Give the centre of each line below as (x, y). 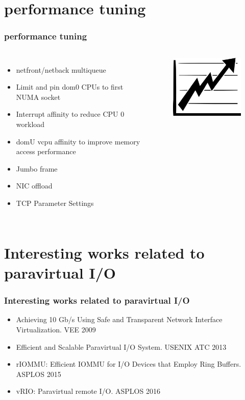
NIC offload (34, 186)
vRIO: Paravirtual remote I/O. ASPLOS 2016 (88, 391)
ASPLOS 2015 (39, 374)
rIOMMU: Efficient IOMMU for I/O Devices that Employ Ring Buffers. (129, 364)
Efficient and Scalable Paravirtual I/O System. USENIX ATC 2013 (121, 346)
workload (30, 124)
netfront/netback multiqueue (61, 69)
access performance (46, 151)
